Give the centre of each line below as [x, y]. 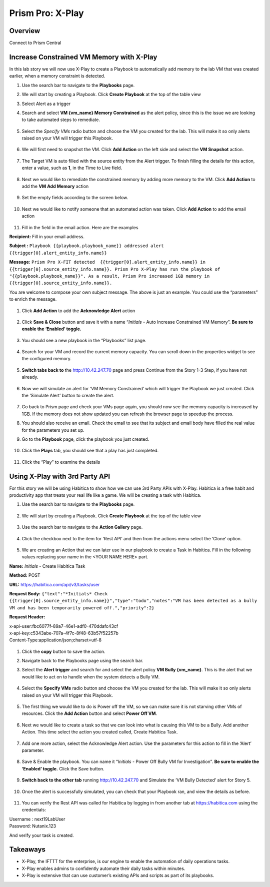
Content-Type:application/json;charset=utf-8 [55, 640]
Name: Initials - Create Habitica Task [47, 566]
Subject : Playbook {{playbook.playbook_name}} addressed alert [87, 246]
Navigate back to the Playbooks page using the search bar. [82, 661]
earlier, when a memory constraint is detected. [57, 76]
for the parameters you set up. [53, 430]
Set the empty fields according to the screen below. [75, 198]
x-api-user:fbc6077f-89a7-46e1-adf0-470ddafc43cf [64, 626]
